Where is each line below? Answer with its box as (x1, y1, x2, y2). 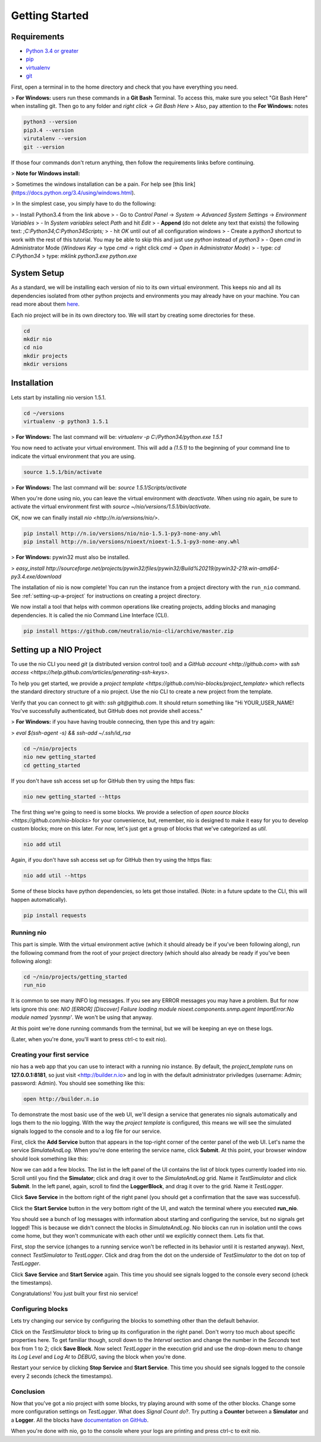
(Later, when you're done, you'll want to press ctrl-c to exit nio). (11, 1036, 167, 1043)
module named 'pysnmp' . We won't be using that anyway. (11, 1014, 153, 1021)
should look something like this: (11, 1155, 89, 1162)
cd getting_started (23, 762, 80, 768)
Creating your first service (11, 1050, 89, 1058)
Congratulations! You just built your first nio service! (11, 1290, 139, 1297)
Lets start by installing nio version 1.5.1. (11, 394, 106, 401)
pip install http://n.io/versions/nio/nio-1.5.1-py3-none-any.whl (23, 530, 221, 537)
